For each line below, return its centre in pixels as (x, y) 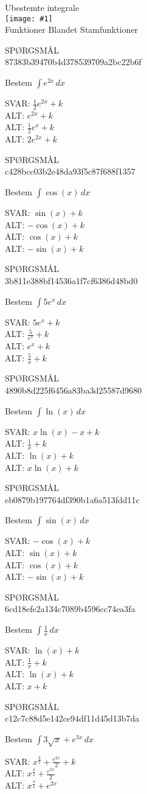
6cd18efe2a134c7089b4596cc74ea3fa (70, 609)
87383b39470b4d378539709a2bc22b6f (73, 62)
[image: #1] (29, 19)
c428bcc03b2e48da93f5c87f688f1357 (70, 171)
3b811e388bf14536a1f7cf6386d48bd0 (71, 281)
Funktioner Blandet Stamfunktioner (72, 30)
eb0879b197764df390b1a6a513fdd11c (72, 499)
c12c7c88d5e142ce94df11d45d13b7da (72, 718)
